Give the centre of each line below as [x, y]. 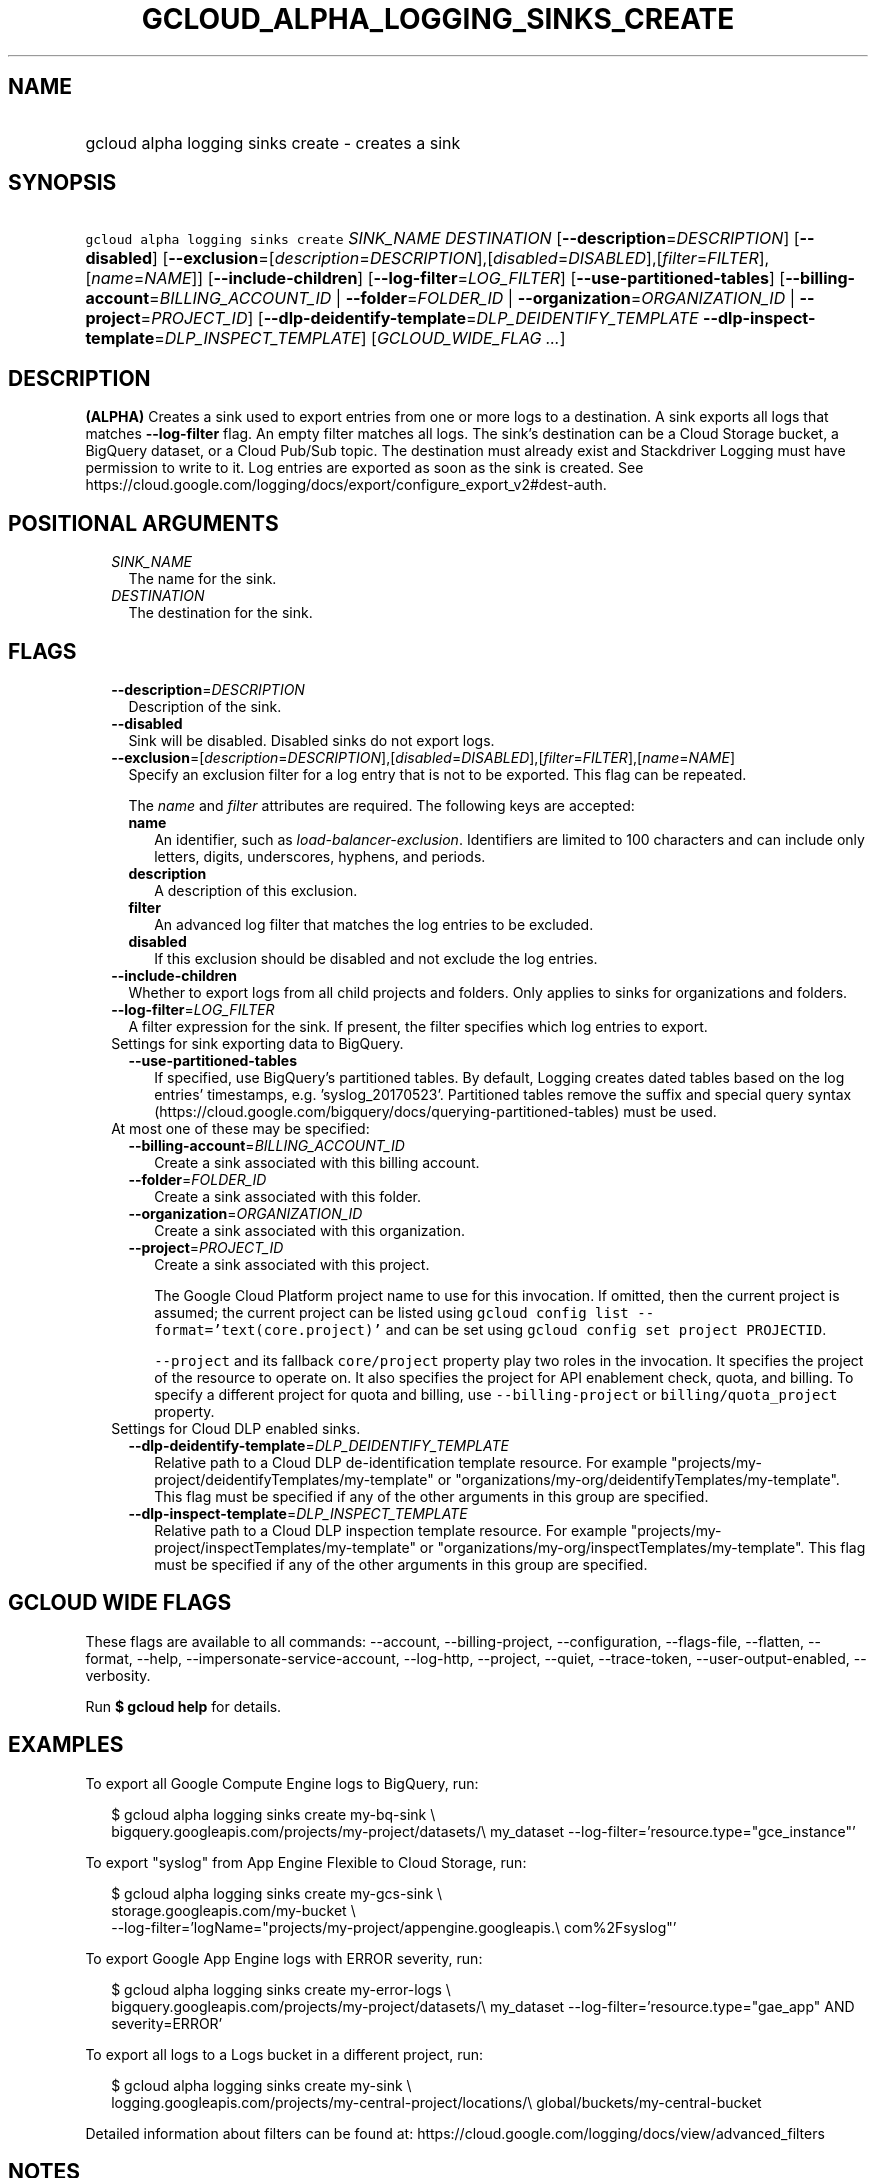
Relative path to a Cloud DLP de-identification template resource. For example [411, 1462]
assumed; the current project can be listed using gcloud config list [391, 1312]
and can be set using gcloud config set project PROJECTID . [606, 1329]
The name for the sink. [202, 579]
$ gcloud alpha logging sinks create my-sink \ [261, 2085]
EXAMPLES [66, 1745]
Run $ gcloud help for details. [183, 1706]
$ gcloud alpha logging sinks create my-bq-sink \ [273, 1814]
